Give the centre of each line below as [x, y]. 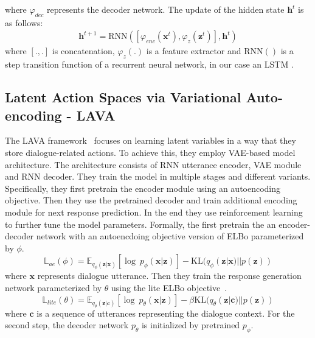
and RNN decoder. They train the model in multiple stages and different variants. [158, 176]
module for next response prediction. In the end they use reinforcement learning [154, 212]
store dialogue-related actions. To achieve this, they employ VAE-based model [150, 152]
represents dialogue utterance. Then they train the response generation [169, 276]
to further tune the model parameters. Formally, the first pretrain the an [140, 224]
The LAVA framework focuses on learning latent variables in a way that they [151, 140]
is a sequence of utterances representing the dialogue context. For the [166, 313]
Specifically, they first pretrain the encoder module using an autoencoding [143, 188]
